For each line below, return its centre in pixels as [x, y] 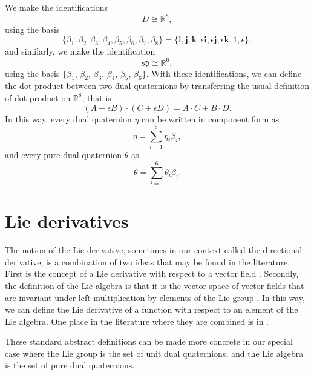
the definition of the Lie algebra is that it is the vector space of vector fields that [155, 285]
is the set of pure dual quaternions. [70, 365]
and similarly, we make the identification [80, 51]
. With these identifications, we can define [224, 73]
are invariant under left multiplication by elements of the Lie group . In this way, [155, 297]
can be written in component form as [211, 118]
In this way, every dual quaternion [68, 118]
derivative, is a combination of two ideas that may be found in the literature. [148, 261]
